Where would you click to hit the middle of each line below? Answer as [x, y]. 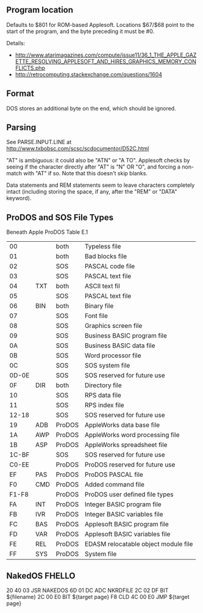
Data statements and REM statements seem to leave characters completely [101, 185]
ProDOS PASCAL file [114, 474]
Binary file [99, 306]
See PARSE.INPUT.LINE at [39, 142]
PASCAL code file [110, 266]
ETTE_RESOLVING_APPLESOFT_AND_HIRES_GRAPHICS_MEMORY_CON [106, 61]
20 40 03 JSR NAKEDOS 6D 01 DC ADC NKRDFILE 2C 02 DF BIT [87, 590]
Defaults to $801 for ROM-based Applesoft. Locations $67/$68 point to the [100, 24]
